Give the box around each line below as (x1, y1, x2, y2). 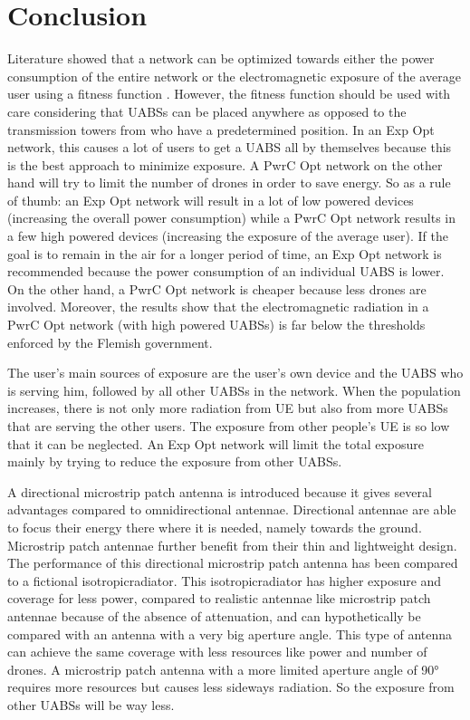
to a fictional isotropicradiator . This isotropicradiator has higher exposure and (7, 571, 442, 590)
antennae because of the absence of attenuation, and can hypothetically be (7, 606, 421, 625)
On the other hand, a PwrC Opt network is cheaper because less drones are (7, 279, 427, 298)
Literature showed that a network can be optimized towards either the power (7, 49, 435, 68)
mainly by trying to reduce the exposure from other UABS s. (7, 452, 342, 471)
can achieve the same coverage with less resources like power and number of (7, 642, 427, 661)
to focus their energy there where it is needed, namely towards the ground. (7, 517, 422, 536)
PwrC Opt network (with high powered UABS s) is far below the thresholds (7, 315, 426, 334)
